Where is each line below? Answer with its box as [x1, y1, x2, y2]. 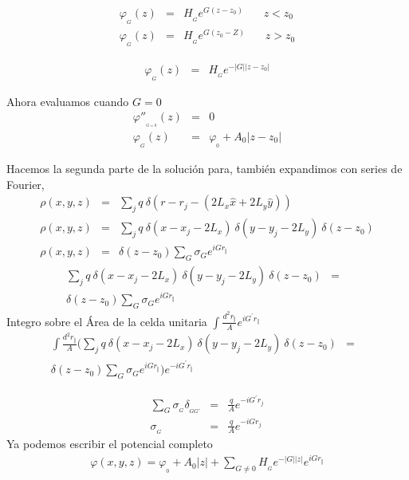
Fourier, [6, 175, 45, 192]
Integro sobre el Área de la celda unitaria [6, 313, 207, 329]
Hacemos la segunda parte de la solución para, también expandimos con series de [6, 160, 403, 177]
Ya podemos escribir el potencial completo [6, 435, 213, 452]
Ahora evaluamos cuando [6, 92, 129, 109]
